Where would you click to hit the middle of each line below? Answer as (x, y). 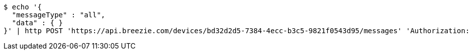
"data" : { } (37, 23)
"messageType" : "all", (59, 15)
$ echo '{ (23, 7)
